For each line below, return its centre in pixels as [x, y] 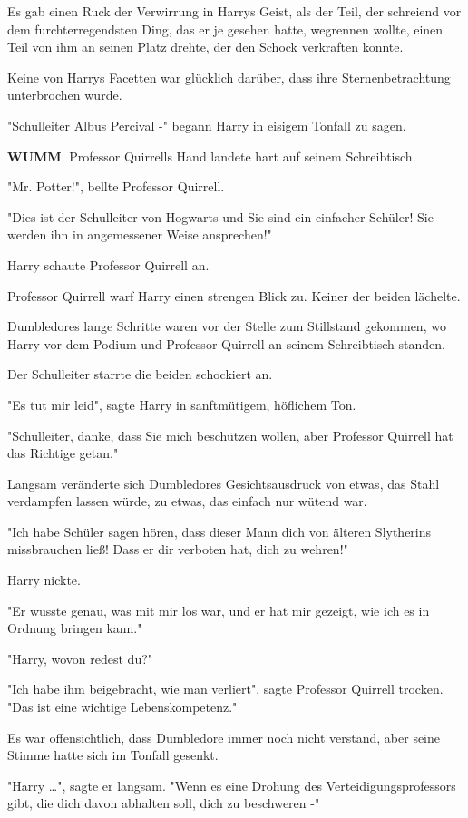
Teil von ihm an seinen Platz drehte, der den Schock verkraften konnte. [205, 47]
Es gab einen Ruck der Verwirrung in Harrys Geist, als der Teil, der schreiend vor [234, 11]
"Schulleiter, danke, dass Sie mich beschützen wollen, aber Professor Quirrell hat [230, 435]
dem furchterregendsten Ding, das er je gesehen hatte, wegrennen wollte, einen [225, 29]
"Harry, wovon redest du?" [80, 658]
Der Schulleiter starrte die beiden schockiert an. [140, 374]
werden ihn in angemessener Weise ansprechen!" [140, 234]
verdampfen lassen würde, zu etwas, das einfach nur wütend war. [187, 501]
